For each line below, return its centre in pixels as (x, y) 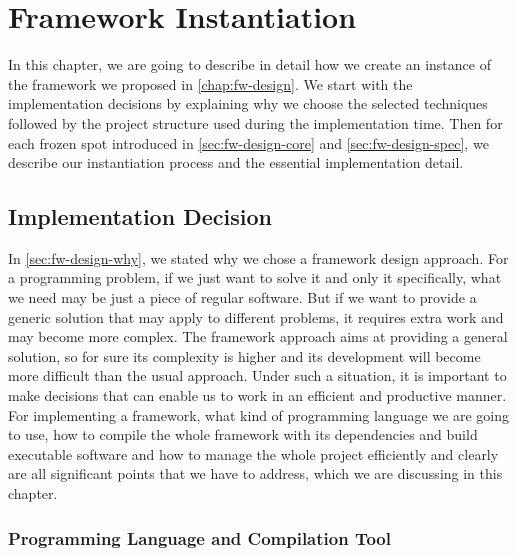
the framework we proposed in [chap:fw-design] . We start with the (210, 83)
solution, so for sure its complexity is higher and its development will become (244, 355)
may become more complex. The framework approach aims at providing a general (258, 336)
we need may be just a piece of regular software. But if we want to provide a (242, 297)
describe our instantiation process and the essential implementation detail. (236, 162)
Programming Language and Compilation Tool (199, 537)
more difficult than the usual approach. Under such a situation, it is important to (257, 375)
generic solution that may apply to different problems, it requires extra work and (256, 316)
